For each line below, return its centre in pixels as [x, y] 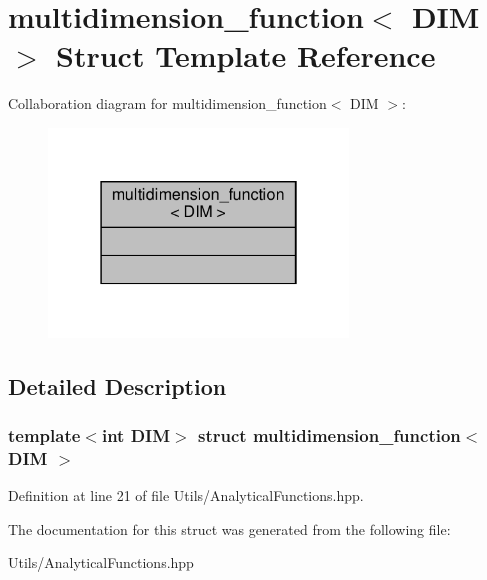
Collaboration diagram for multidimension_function [167, 103]
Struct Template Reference [246, 55]
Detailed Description [117, 385]
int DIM [136, 435]
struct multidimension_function [329, 435]
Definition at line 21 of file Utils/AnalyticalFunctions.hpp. [186, 495]
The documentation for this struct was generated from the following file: [229, 528]
